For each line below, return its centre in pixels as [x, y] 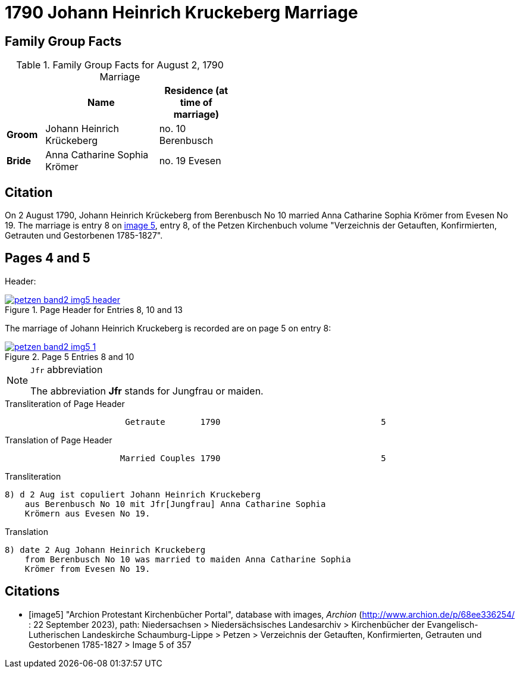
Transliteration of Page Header [65, 403]
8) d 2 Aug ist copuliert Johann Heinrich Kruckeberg [133, 494]
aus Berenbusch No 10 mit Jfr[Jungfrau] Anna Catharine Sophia [175, 504]
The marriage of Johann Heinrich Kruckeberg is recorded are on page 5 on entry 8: [168, 328]
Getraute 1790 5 [256, 422]
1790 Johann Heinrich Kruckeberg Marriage [181, 12]
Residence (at [196, 91]
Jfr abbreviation [67, 369]
